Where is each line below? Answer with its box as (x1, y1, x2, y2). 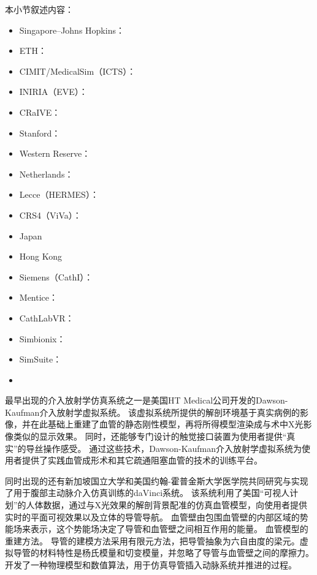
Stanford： (19, 126, 61, 139)
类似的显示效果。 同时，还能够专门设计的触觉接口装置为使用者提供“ (13, 430, 287, 443)
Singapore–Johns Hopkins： (19, 23, 124, 36)
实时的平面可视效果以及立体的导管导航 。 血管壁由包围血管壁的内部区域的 (5, 510, 300, 523)
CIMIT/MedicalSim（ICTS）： (19, 64, 136, 77)
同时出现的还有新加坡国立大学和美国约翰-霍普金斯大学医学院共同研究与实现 (5, 474, 308, 487)
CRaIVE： (19, 105, 61, 118)
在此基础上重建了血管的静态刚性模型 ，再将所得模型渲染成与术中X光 (30, 418, 304, 430)
